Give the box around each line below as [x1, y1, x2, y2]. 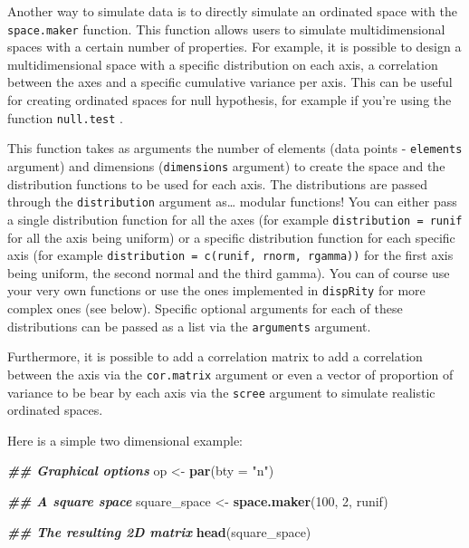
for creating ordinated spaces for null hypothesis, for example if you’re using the [7, 91, 452, 110]
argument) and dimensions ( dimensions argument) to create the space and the [7, 156, 445, 175]
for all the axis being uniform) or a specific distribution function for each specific [7, 227, 455, 246]
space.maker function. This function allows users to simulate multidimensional [7, 19, 445, 38]
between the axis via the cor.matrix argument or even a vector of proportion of [7, 364, 454, 383]
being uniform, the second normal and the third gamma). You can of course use [7, 263, 450, 282]
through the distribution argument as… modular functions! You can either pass [7, 192, 457, 211]
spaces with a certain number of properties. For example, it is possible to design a [7, 37, 462, 56]
